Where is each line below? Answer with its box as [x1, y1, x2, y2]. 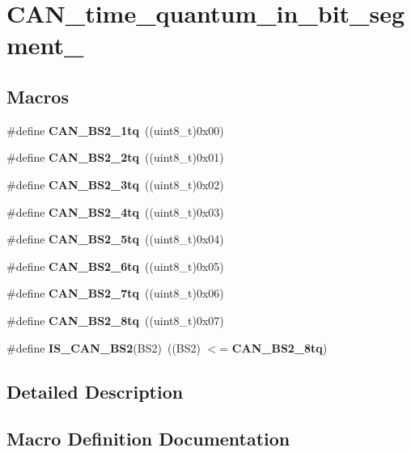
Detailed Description [6, 378, 184, 403]
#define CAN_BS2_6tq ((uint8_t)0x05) [6, 257, 224, 274]
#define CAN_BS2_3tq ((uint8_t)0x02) [6, 175, 224, 192]
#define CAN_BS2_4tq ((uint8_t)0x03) [6, 203, 224, 220]
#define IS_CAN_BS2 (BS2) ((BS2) [6, 339, 201, 356]
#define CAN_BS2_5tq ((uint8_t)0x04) [6, 230, 224, 247]
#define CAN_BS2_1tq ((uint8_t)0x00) [6, 121, 224, 138]
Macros [6, 83, 69, 108]
